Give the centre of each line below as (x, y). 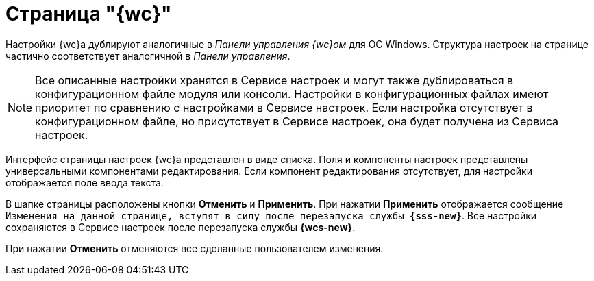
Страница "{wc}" (89, 14)
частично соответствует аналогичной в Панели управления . (148, 56)
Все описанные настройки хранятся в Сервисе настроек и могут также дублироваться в (274, 80)
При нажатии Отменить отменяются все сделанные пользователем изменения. (195, 248)
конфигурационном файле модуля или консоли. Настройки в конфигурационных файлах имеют (292, 94)
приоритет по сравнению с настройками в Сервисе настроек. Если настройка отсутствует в (284, 107)
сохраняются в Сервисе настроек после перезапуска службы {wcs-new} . (181, 227)
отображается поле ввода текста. (85, 182)
